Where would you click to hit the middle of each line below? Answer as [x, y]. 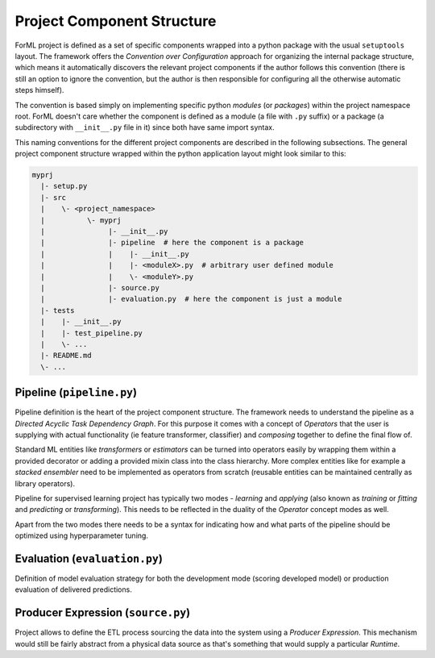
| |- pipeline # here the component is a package [172, 243]
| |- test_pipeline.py [91, 333]
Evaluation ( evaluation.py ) [89, 558]
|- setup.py [64, 186]
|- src [54, 197]
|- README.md [66, 356]
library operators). [45, 483]
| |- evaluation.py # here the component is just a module [191, 299]
